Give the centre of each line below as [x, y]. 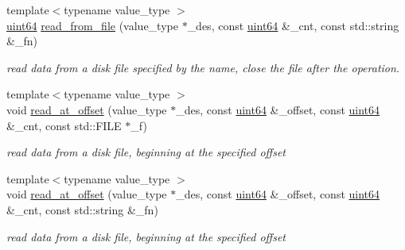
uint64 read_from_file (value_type [92, 25]
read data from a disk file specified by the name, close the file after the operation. [203, 67]
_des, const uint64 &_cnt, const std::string [293, 25]
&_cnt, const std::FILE [64, 125]
